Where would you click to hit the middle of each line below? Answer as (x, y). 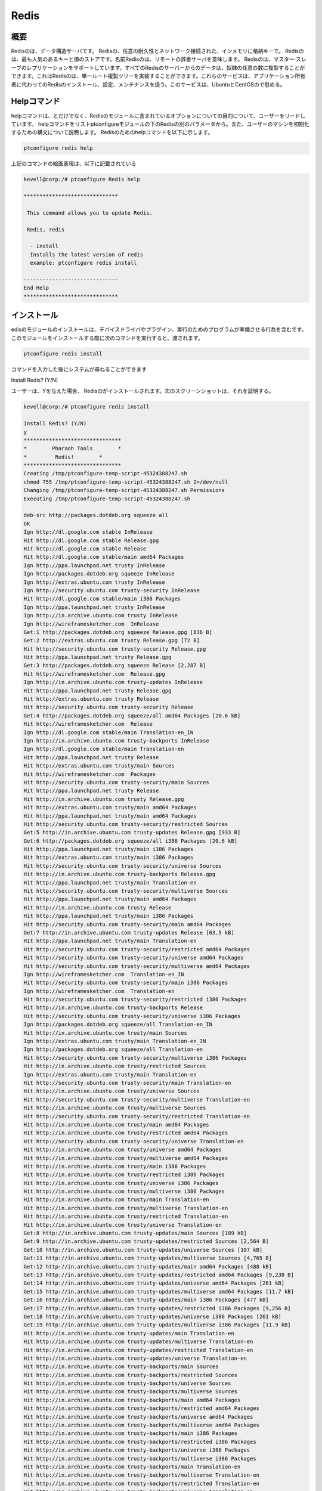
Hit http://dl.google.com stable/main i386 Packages (102, 599)
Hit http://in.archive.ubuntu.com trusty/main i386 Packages (115, 1166)
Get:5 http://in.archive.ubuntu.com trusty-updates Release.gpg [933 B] (132, 833)
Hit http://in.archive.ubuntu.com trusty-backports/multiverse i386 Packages (140, 1458)
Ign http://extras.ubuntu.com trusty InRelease (94, 582)
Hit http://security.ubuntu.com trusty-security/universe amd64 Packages (134, 958)
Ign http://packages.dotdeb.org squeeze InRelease (99, 574)
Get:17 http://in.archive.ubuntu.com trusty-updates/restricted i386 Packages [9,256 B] (157, 1308)
